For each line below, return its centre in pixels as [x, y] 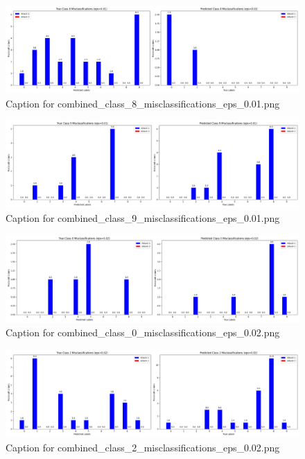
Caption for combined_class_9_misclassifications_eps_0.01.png [143, 218]
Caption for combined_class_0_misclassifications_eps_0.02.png [143, 332]
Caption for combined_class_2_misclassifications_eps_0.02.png [143, 447]
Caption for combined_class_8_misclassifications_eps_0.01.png [143, 103]
